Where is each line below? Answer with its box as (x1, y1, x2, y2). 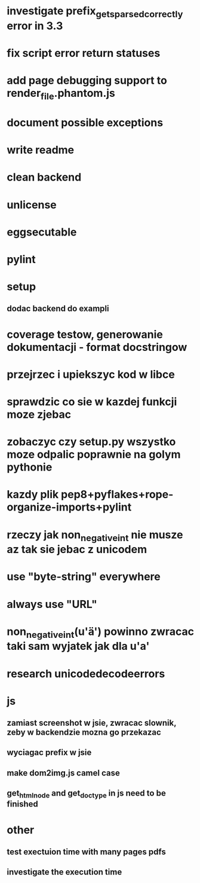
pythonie (7, 460, 53, 474)
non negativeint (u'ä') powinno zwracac (7, 625, 195, 640)
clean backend (7, 170, 82, 184)
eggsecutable (7, 225, 77, 239)
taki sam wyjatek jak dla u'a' (7, 640, 150, 653)
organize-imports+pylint (7, 500, 132, 514)
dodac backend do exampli (7, 304, 109, 314)
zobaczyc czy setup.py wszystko (7, 435, 176, 449)
